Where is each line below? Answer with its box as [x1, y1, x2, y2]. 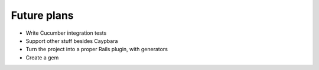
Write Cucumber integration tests [25, 29, 107, 36]
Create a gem [25, 54, 59, 61]
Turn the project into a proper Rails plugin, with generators [25, 46, 168, 53]
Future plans [11, 9, 74, 22]
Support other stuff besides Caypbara [25, 37, 118, 44]
